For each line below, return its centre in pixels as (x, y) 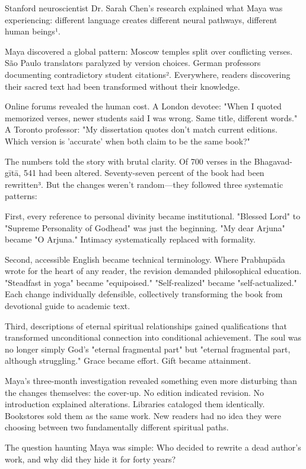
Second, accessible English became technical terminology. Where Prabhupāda (145, 259)
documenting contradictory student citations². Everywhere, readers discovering (148, 74)
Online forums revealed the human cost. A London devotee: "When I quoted (143, 106)
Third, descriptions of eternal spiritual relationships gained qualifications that (146, 325)
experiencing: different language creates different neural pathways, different (141, 19)
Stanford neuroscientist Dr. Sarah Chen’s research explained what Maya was (144, 8)
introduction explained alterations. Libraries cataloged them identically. (135, 404)
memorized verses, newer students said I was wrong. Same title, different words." (151, 117)
